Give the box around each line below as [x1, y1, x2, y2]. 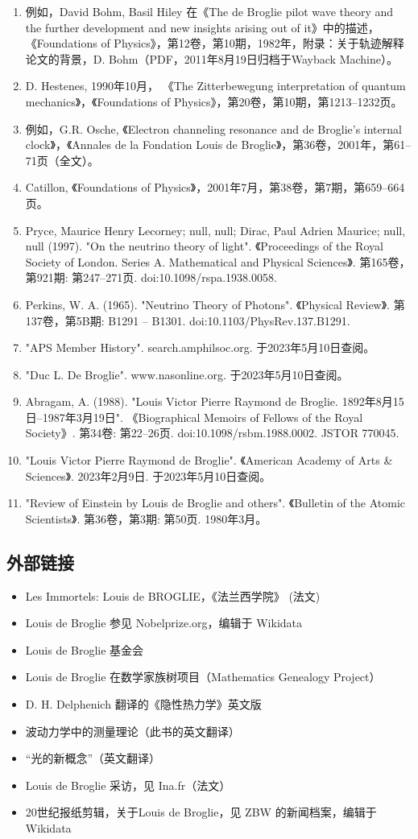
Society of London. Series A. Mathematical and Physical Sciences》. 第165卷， [25, 253, 411, 270]
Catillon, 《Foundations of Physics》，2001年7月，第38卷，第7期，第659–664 [25, 179, 405, 196]
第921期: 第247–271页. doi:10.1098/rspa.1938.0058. [25, 269, 277, 286]
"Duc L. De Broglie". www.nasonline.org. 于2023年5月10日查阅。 [25, 366, 349, 382]
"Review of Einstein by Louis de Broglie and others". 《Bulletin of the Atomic [25, 494, 405, 511]
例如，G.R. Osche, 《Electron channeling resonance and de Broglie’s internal [25, 120, 402, 137]
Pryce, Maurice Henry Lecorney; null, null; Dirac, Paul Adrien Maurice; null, [25, 221, 406, 238]
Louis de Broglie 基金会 [25, 641, 144, 658]
